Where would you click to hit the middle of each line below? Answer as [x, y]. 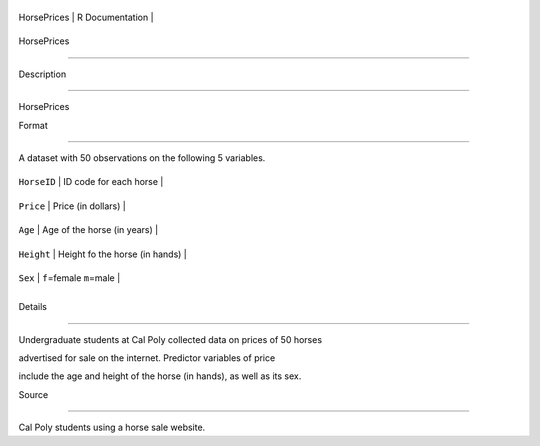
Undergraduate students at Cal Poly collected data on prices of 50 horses [170, 339]
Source [33, 394]
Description [42, 74]
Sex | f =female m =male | [69, 277]
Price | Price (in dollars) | [72, 206]
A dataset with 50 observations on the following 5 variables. [142, 157]
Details [32, 307]
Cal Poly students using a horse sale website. [112, 427]
